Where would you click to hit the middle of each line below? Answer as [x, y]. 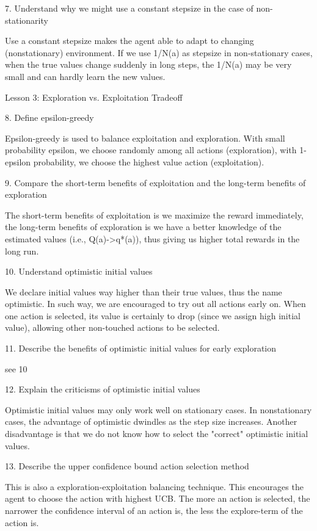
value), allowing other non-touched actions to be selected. [112, 327]
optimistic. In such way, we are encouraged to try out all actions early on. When [155, 304]
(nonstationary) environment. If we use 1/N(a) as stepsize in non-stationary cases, [159, 52]
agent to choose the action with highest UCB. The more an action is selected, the [158, 498]
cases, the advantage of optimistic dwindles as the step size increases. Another [151, 421]
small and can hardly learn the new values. [85, 76]
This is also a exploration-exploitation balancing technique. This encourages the [154, 486]
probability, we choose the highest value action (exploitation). [149, 161]
